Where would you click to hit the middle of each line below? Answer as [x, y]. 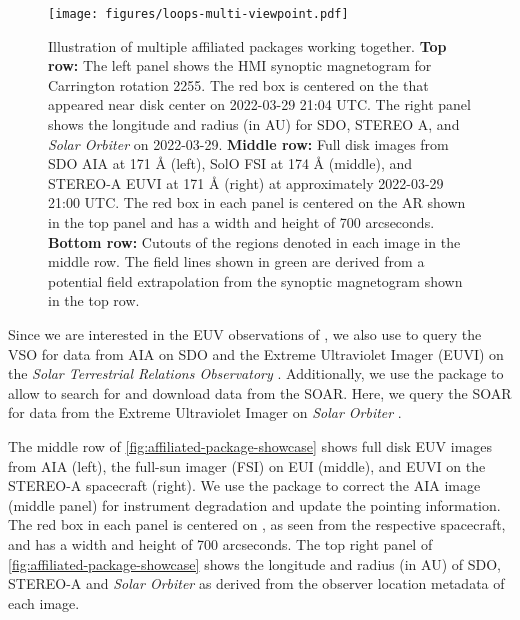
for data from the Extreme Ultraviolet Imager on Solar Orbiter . [205, 412]
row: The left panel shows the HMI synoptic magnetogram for [240, 65]
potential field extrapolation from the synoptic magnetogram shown [255, 280]
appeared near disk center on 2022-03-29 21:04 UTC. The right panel [259, 104]
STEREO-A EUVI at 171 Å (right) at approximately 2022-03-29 [246, 182]
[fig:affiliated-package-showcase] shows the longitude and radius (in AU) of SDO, [254, 563]
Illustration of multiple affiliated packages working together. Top [247, 45]
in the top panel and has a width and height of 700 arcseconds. [241, 222]
